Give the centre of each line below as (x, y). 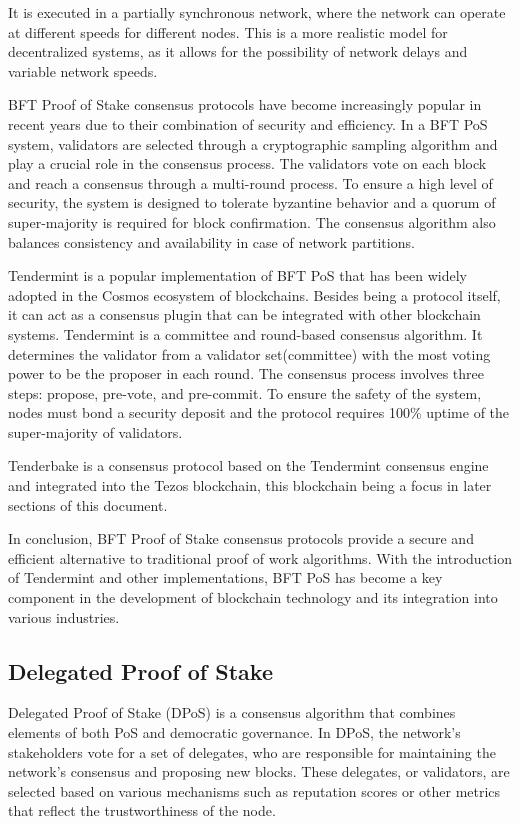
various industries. (64, 616)
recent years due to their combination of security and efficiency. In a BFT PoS (248, 123)
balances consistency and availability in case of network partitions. (211, 241)
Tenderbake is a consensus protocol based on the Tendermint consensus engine (248, 465)
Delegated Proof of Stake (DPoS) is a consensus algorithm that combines (232, 712)
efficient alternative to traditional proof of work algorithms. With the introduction (260, 557)
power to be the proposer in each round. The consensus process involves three (246, 373)
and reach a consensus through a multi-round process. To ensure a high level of (250, 182)
